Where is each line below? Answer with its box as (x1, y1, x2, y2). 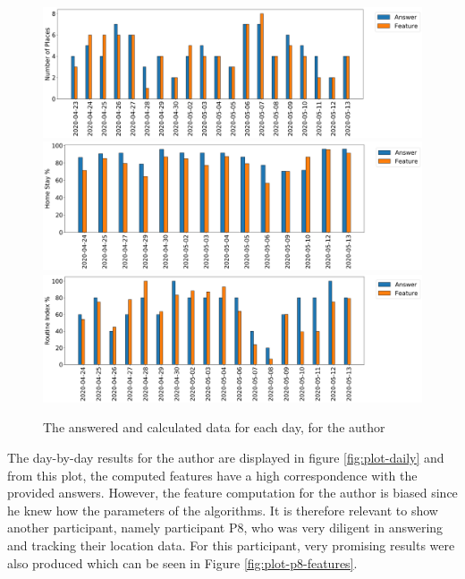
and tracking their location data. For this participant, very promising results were (7, 536, 455, 555)
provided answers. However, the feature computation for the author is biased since (7, 483, 458, 502)
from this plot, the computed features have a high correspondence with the (7, 465, 418, 484)
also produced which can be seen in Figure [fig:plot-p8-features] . (7, 553, 358, 572)
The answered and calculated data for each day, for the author (43, 418, 385, 437)
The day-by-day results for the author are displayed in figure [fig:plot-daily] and (7, 448, 444, 467)
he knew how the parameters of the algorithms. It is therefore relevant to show (7, 500, 438, 519)
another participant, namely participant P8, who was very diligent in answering (7, 518, 444, 537)
